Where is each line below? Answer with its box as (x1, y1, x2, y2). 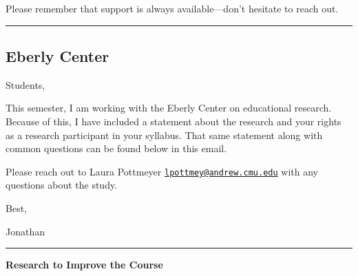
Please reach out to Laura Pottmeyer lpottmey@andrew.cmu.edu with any (6, 164, 318, 178)
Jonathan (6, 224, 45, 238)
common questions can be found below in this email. (6, 141, 227, 156)
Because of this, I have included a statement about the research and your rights (6, 114, 341, 128)
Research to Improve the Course (6, 257, 163, 272)
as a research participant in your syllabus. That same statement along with (6, 127, 323, 142)
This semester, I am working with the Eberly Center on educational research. (6, 100, 332, 115)
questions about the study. (6, 178, 118, 192)
